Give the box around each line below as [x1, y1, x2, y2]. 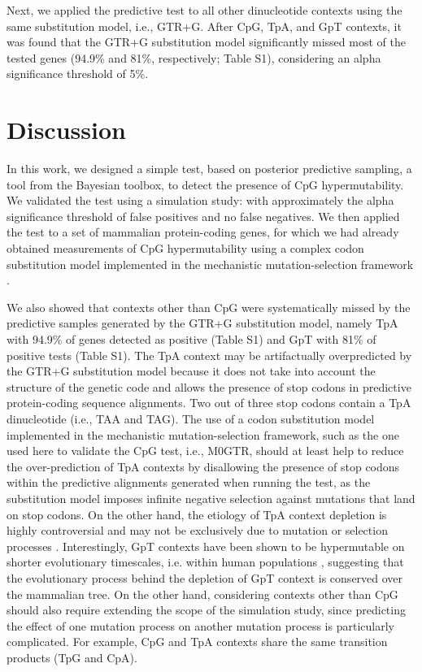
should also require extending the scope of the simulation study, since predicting [7, 601, 406, 618]
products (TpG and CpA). [7, 648, 137, 665]
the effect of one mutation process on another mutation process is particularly [7, 617, 394, 634]
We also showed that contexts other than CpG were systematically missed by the [7, 298, 411, 315]
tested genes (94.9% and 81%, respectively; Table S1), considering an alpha [7, 49, 381, 66]
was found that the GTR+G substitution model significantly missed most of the [7, 33, 406, 50]
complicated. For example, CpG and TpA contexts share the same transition [7, 633, 388, 650]
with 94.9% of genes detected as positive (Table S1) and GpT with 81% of [7, 331, 376, 348]
